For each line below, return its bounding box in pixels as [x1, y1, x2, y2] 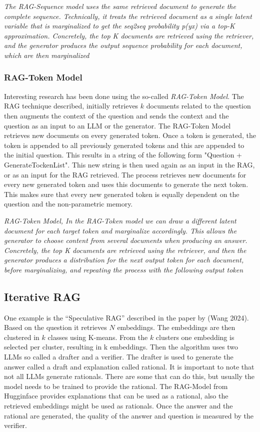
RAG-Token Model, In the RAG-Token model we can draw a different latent [4, 215, 236, 225]
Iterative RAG [4, 288, 81, 304]
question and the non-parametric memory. [4, 198, 133, 209]
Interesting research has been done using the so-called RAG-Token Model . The [4, 90, 244, 101]
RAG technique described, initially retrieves [4, 100, 138, 111]
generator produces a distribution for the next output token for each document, [4, 254, 244, 265]
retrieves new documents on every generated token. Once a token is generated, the [4, 130, 256, 140]
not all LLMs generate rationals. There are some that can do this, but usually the [4, 371, 255, 381]
